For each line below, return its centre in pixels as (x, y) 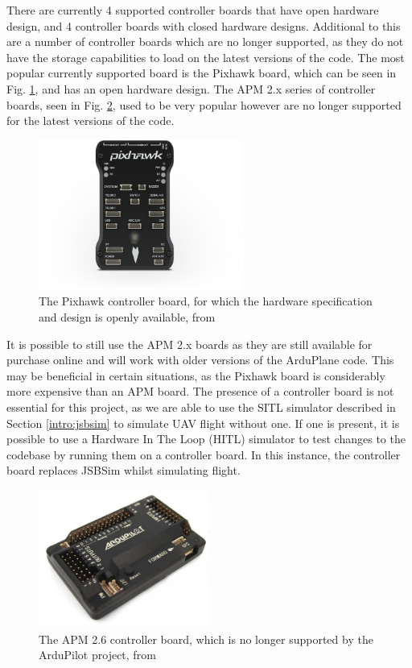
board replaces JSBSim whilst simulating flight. (124, 470)
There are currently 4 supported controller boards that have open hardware (193, 10)
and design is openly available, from (127, 317)
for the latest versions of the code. (91, 120)
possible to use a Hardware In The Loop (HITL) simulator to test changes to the (206, 439)
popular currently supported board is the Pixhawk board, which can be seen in (202, 73)
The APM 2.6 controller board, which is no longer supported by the (206, 639)
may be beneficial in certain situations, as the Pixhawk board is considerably (196, 375)
